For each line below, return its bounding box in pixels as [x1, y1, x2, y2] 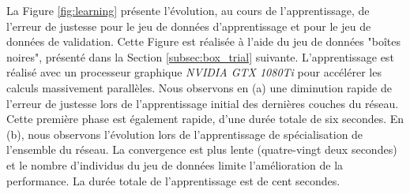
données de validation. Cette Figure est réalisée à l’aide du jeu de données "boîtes [6, 33, 401, 50]
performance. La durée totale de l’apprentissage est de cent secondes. [6, 172, 340, 188]
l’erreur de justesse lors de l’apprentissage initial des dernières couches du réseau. [6, 95, 399, 111]
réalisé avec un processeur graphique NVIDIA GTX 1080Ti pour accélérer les [6, 64, 382, 80]
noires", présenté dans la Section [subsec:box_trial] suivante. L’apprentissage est [6, 48, 394, 65]
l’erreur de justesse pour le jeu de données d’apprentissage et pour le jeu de [6, 17, 371, 34]
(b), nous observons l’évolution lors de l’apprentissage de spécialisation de [6, 125, 363, 142]
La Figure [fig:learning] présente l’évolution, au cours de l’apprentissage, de [6, 2, 370, 18]
